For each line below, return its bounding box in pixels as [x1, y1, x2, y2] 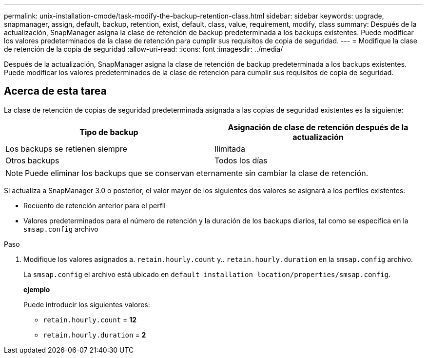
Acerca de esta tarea [4, 85, 107, 98]
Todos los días [214, 155, 268, 165]
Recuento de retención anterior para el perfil [23, 201, 166, 210]
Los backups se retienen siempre [5, 143, 127, 154]
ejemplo [23, 285, 50, 294]
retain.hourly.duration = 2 [43, 330, 146, 339]
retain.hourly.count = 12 [43, 315, 137, 324]
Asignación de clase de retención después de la [228, 122, 408, 132]
